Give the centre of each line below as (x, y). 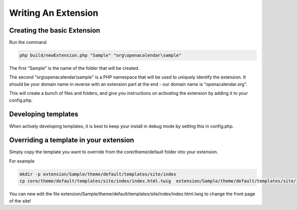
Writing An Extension (54, 13)
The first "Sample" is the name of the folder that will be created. (74, 68)
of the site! (20, 201)
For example (22, 161)
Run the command (28, 42)
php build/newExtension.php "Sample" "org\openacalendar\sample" (100, 55)
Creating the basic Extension (55, 30)
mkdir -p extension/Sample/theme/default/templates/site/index (98, 174)
